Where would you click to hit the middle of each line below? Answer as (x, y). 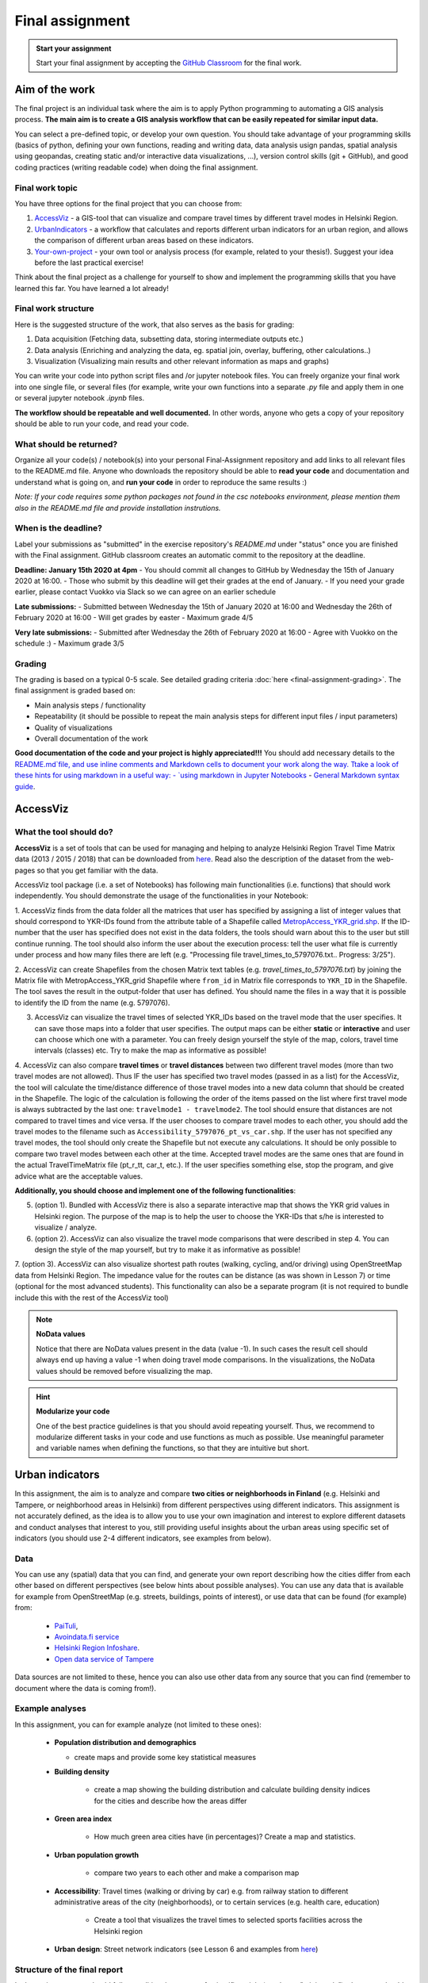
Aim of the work (55, 89)
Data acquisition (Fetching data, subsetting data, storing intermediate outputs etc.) (169, 339)
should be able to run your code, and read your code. (102, 424)
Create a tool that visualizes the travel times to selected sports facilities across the (228, 1920)
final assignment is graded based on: (75, 691)
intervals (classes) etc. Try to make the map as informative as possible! (151, 1050)
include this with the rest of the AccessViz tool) (92, 1298)
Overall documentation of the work (91, 738)
